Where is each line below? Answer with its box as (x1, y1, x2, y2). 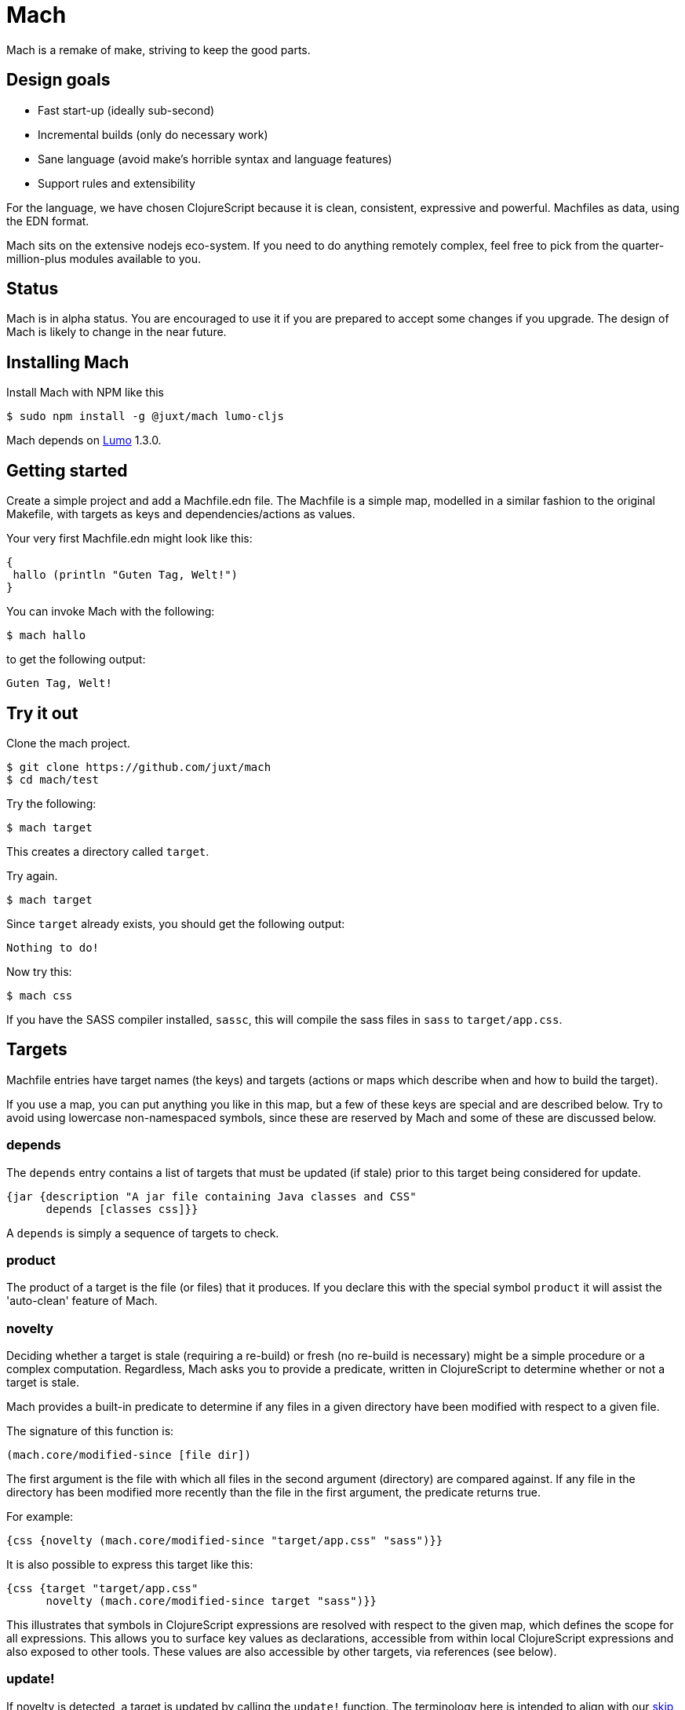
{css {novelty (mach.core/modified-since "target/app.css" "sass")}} (6, 1534, 443, 1547)
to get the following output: (6, 652, 146, 667)
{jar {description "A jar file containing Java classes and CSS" (6, 1189, 417, 1203)
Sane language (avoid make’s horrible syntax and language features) (38, 152, 392, 166)
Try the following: (6, 796, 97, 810)
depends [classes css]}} (46, 1202, 199, 1215)
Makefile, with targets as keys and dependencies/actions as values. (6, 507, 355, 521)
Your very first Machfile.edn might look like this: (6, 532, 253, 546)
